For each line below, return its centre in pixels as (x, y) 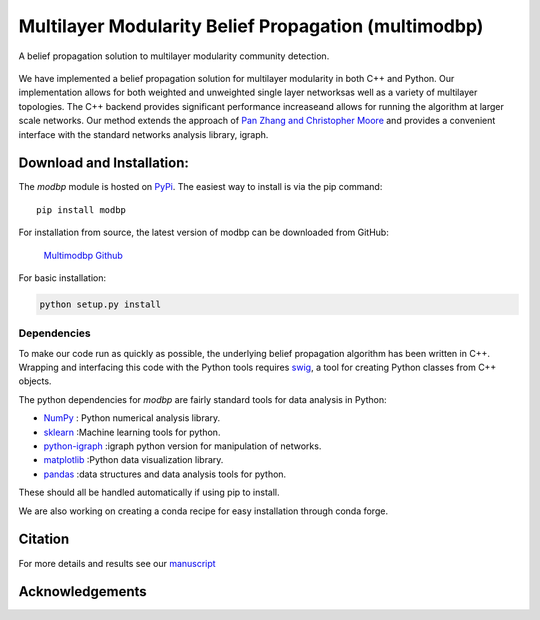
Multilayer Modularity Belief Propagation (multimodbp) (251, 26)
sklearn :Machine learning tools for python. (132, 432)
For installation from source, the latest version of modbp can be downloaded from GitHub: (203, 232)
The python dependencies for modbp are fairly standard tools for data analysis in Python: (202, 399)
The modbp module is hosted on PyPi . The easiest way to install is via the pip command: (200, 187)
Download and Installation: (103, 163)
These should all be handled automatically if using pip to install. (149, 492)
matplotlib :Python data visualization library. (133, 460)
